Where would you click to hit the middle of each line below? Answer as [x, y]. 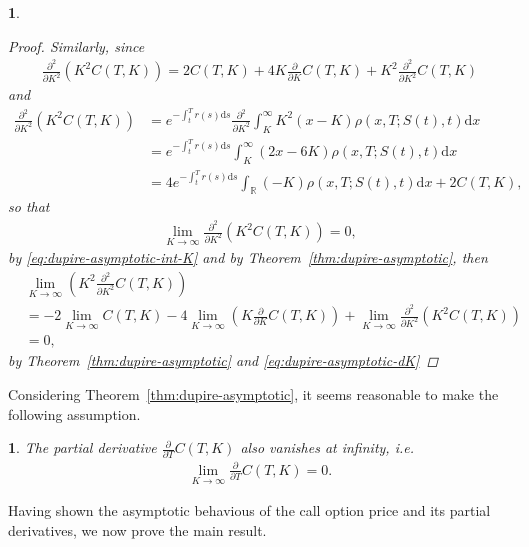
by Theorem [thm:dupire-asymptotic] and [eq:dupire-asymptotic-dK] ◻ [223, 360]
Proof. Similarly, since [76, 45]
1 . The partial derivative [82, 447]
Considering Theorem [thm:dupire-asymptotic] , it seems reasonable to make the [253, 393]
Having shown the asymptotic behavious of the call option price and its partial [249, 510]
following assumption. [74, 413]
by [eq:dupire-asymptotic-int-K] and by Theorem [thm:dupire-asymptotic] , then [248, 257]
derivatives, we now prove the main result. [137, 529]
